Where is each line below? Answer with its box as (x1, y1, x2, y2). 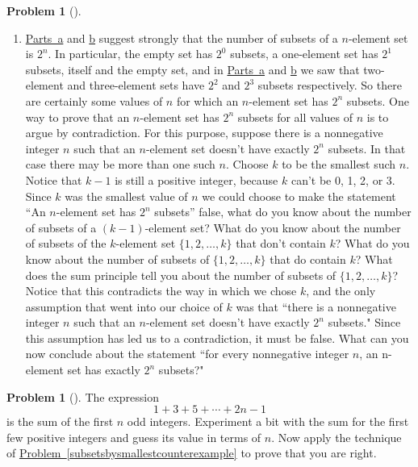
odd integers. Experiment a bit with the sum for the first (127, 413, 409, 430)
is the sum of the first (6, 413, 114, 430)
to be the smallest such (282, 156, 396, 173)
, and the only (306, 282, 376, 299)
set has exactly (67, 361, 140, 378)
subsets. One (346, 92, 409, 109)
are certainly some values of (25, 92, 163, 109)
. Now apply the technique (271, 428, 402, 445)
